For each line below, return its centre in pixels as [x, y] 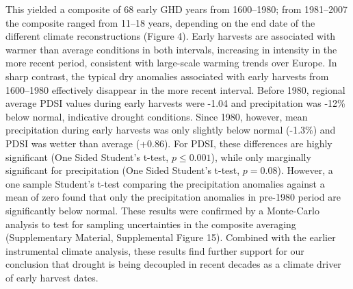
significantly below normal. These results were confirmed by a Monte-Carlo [162, 210]
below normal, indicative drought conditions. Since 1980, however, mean [157, 116]
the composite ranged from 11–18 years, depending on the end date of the [160, 22]
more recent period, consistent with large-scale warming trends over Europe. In [171, 63]
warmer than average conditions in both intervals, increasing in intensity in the [171, 49]
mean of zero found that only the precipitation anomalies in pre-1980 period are [173, 197]
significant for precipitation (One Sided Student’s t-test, [123, 170]
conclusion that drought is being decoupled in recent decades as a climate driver [173, 264]
